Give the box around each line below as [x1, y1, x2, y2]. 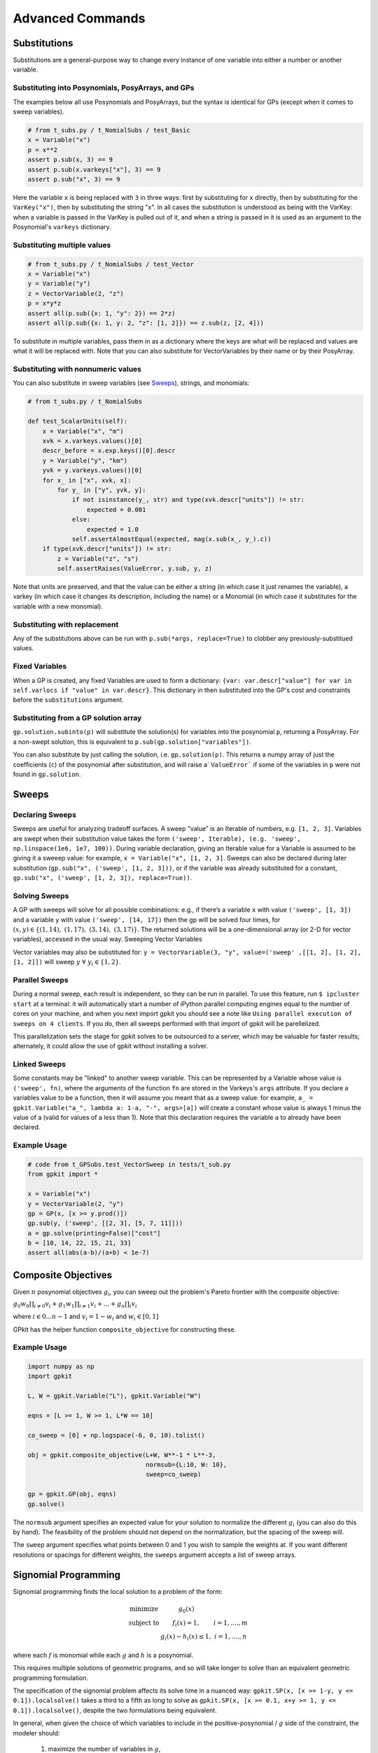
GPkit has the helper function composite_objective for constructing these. [13, 1325, 237, 1334]
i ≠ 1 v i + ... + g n [79, 1300, 125, 1310]
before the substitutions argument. [13, 696, 124, 704]
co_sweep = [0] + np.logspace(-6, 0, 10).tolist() [27, 1431, 206, 1439]
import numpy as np [27, 1362, 94, 1371]
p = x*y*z [27, 299, 62, 308]
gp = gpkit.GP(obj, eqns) [27, 1490, 117, 1498]
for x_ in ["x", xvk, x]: [42, 476, 132, 484]
